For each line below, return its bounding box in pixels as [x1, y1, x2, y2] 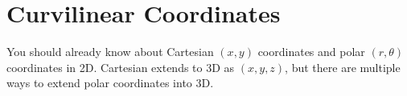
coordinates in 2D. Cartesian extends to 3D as [6, 58, 235, 75]
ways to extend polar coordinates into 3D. [6, 74, 214, 91]
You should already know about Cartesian [6, 43, 214, 60]
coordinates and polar [257, 43, 365, 60]
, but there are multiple [285, 58, 401, 75]
